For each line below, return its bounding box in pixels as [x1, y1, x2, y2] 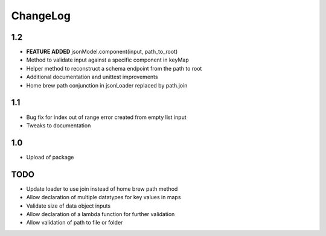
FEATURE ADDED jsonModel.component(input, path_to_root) [26, 48, 178, 56]
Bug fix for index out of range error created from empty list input [26, 113, 187, 121]
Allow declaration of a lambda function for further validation [26, 210, 175, 217]
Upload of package [26, 153, 74, 161]
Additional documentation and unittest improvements [26, 73, 158, 81]
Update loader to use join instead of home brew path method [26, 185, 178, 193]
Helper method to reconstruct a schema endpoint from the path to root [26, 65, 202, 72]
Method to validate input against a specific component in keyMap [26, 56, 190, 63]
